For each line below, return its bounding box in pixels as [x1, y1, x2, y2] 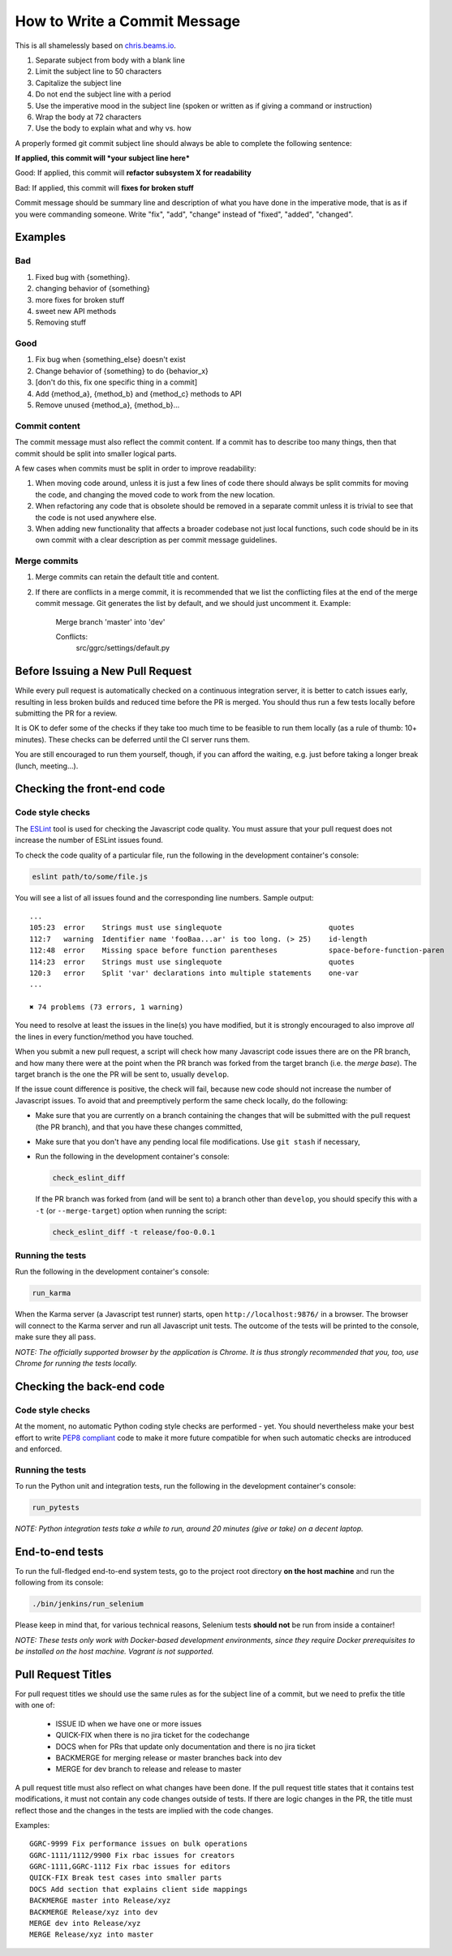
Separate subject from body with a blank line [35, 55, 186, 65]
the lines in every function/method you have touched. [15, 1031, 194, 1042]
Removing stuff [35, 317, 87, 328]
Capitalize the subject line [35, 78, 122, 88]
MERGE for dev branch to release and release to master [55, 1765, 242, 1774]
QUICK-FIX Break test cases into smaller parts [29, 1873, 222, 1882]
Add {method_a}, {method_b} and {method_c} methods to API [35, 389, 243, 398]
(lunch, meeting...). [15, 761, 79, 771]
